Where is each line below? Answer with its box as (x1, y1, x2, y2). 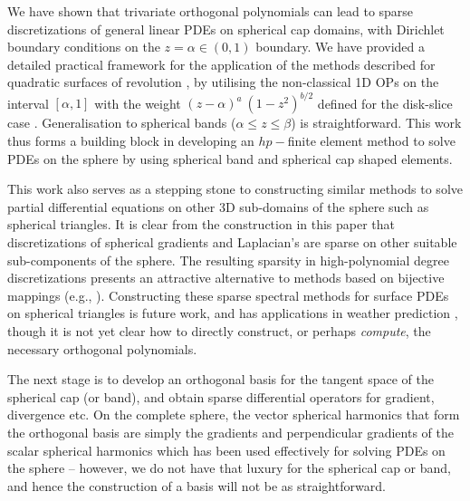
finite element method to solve (287, 131, 456, 150)
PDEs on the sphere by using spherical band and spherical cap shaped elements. (7, 149, 453, 168)
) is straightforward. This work (291, 113, 462, 132)
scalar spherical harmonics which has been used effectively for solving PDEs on (7, 440, 446, 459)
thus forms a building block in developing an (7, 131, 254, 150)
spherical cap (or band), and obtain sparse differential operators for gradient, (7, 387, 435, 406)
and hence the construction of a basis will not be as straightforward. (7, 476, 386, 495)
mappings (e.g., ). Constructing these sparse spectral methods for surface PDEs (7, 285, 449, 304)
